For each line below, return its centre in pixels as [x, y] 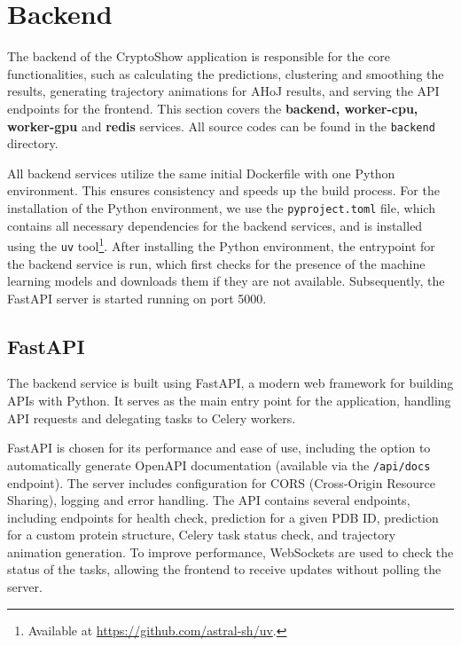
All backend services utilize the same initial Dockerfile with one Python [201, 173]
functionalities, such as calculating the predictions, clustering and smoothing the [226, 73]
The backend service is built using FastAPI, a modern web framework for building [230, 383]
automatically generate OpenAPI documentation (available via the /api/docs [219, 465]
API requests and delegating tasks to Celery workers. [152, 418]
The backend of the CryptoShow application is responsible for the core [199, 56]
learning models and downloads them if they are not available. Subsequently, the [226, 281]
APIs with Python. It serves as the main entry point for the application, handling [229, 401]
